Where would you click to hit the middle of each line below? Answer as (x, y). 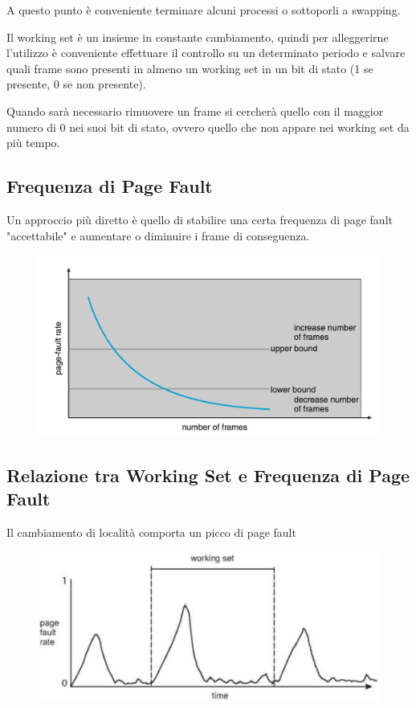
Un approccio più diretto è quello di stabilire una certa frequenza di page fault (200, 219)
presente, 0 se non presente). (76, 84)
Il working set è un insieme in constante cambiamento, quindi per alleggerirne (198, 37)
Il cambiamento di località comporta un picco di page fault (151, 532)
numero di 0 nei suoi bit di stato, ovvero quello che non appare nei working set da (208, 127)
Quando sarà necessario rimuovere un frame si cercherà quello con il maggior (195, 110)
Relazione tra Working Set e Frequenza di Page (208, 475)
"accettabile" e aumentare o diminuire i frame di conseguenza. (158, 235)
